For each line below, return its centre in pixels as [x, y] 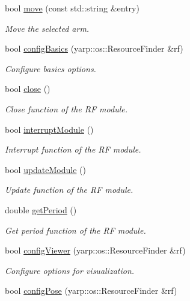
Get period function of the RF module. [75, 230]
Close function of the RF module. [66, 108]
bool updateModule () [45, 169]
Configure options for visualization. [70, 270]
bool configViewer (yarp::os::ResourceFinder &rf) [95, 250]
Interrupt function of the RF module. [73, 149]
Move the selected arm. [47, 28]
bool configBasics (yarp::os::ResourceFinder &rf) [94, 48]
